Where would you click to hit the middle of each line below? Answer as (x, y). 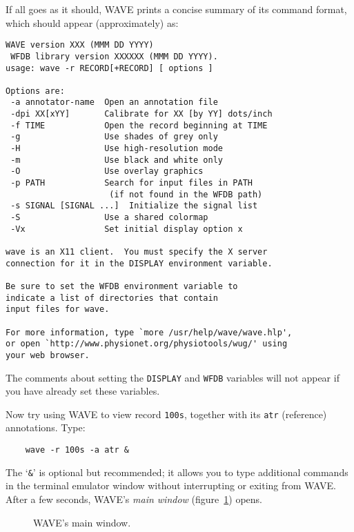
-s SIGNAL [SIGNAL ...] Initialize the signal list (134, 206)
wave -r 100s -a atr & (77, 450)
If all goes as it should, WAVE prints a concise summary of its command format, (176, 9)
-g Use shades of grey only (114, 137)
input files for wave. (58, 309)
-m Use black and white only (117, 160)
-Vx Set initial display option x (127, 229)
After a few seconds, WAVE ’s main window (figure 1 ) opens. (134, 499)
